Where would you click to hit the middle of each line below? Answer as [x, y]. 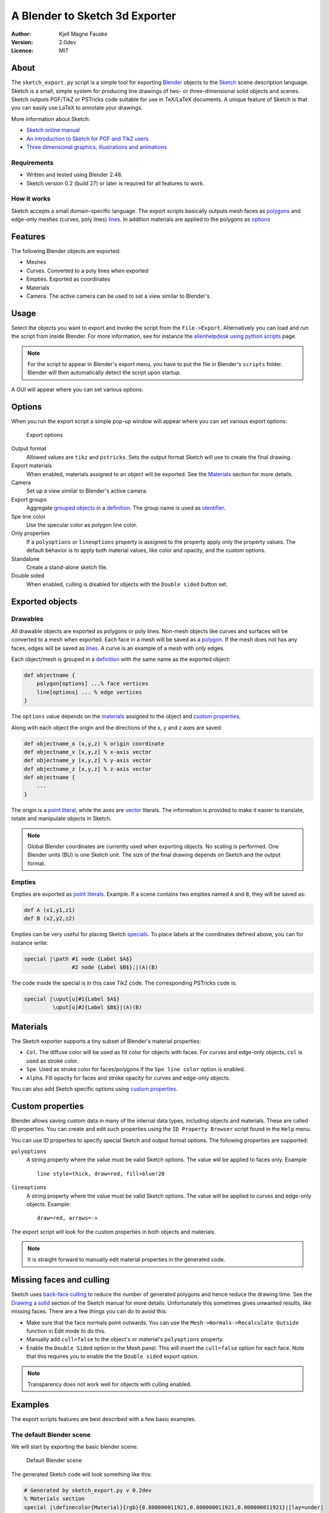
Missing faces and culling [60, 1280]
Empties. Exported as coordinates [68, 279]
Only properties [31, 533]
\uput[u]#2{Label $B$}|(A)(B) [97, 1007]
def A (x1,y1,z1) [50, 910]
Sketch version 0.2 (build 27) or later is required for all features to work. [116, 183]
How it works [31, 199]
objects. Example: [48, 1204]
